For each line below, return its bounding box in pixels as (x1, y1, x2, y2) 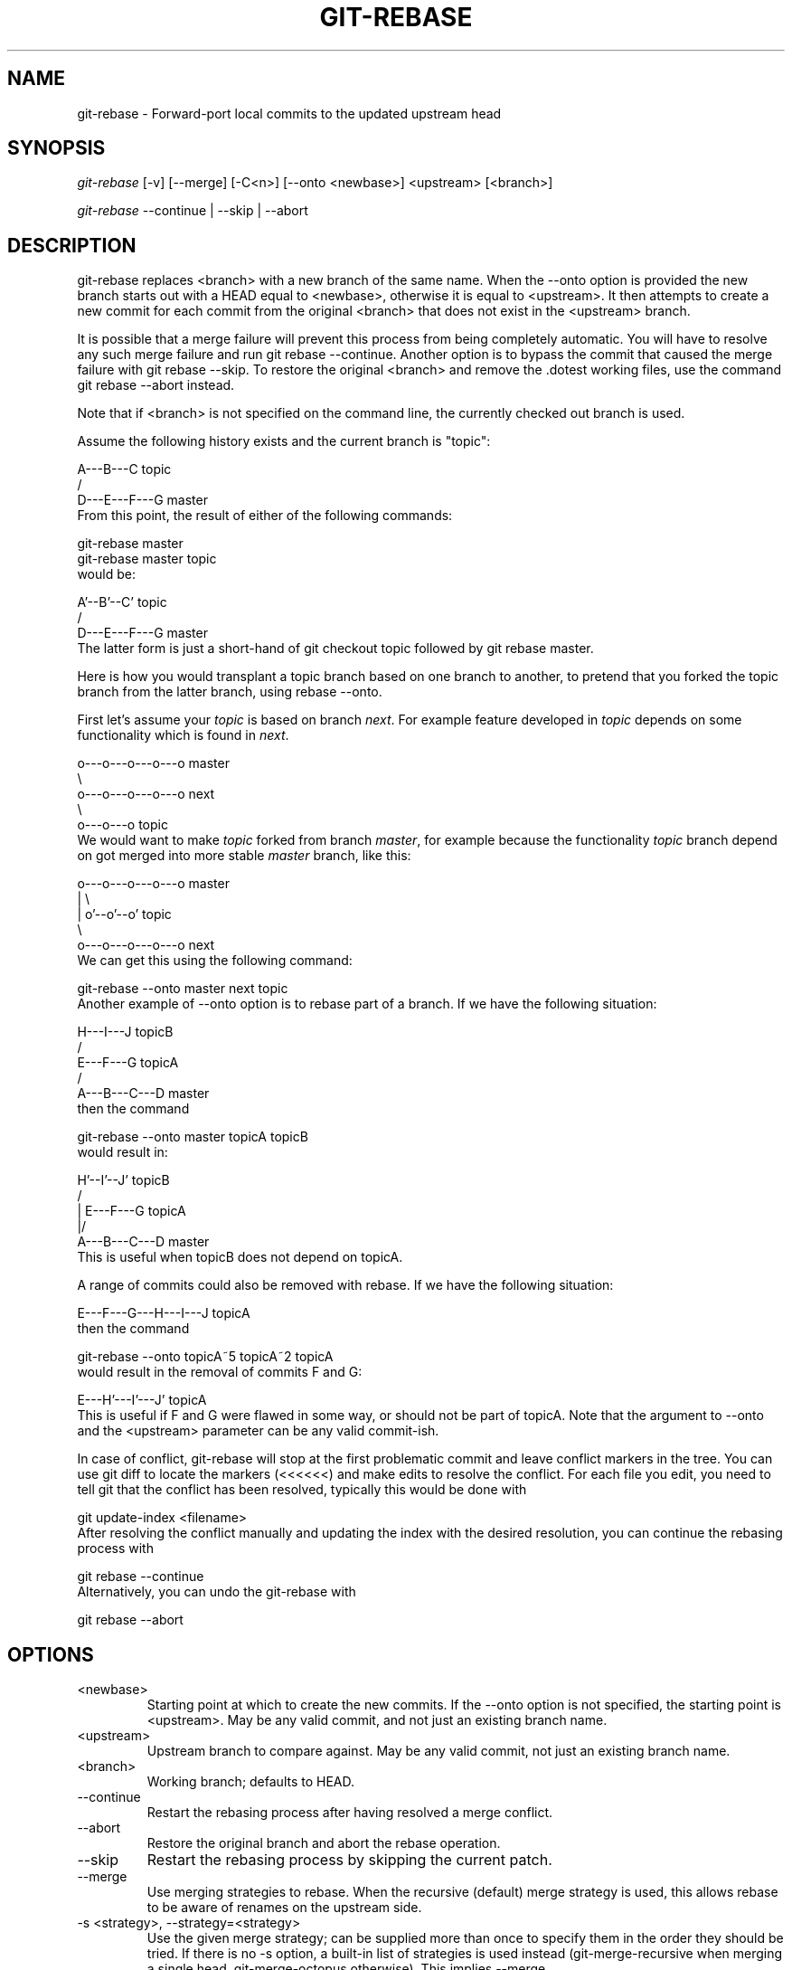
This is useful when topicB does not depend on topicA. (77, 1249, 403, 1265)
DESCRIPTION (7, 233, 137, 257)
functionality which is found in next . (77, 727, 289, 743)
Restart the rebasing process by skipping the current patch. (146, 1851, 552, 1870)
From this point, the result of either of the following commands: (77, 507, 453, 524)
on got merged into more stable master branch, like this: (77, 848, 411, 864)
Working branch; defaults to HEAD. (146, 1774, 355, 1790)
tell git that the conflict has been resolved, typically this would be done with (77, 1482, 527, 1498)
